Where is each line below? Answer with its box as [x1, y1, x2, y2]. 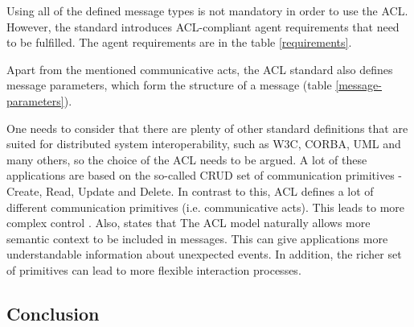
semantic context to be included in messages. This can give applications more [6, 230, 388, 246]
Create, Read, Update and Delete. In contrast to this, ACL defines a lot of [6, 182, 374, 199]
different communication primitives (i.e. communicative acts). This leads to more [6, 198, 405, 215]
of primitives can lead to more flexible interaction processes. [6, 261, 301, 278]
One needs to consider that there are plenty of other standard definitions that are [6, 119, 408, 136]
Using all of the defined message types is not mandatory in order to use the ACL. [6, 2, 408, 19]
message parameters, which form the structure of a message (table [6, 77, 332, 93]
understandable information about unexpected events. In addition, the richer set [6, 246, 402, 263]
